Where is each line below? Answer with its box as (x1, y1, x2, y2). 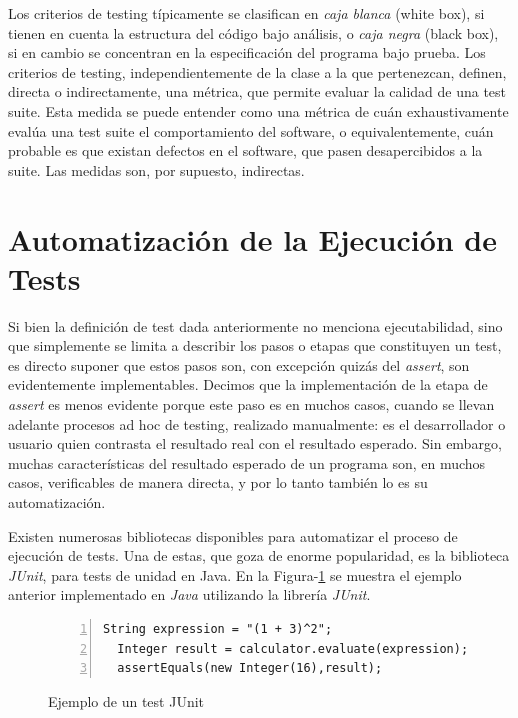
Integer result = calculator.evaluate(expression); (117, 641, 469, 656)
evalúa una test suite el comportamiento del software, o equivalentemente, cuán (8, 120, 494, 141)
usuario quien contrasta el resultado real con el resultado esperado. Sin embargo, (8, 433, 502, 454)
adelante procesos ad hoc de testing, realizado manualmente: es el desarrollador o (8, 413, 506, 434)
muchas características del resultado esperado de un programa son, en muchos (8, 452, 486, 473)
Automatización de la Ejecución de (8, 218, 498, 259)
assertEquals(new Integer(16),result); (117, 661, 383, 676)
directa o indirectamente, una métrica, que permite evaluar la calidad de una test (8, 81, 507, 102)
